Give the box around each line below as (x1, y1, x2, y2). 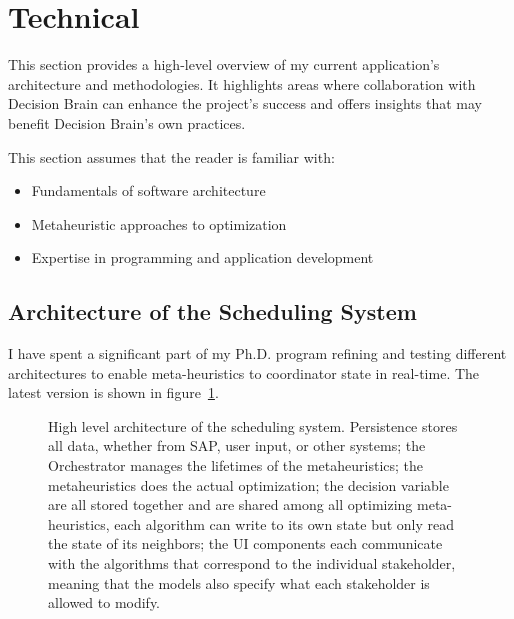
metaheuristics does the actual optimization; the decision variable (48, 474, 449, 495)
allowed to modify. (48, 592, 161, 613)
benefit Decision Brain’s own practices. (8, 112, 246, 133)
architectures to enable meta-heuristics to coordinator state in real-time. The (8, 362, 480, 383)
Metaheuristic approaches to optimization (31, 213, 287, 234)
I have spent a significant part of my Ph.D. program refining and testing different (8, 343, 507, 364)
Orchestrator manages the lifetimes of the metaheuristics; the (48, 455, 424, 476)
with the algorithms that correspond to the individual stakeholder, (48, 553, 456, 574)
